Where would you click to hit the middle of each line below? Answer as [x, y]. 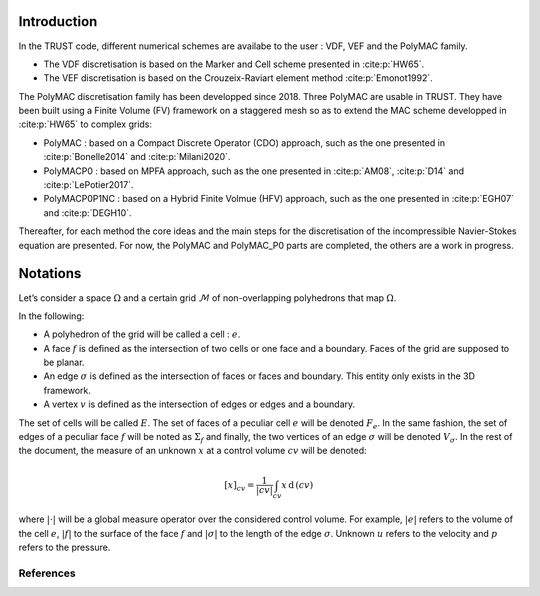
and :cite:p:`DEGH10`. [87, 212]
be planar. [64, 362]
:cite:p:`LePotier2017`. [88, 185]
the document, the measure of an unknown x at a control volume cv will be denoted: [192, 451]
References [47, 573]
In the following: [51, 316]
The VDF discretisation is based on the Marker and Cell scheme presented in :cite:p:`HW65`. [234, 64]
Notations [50, 273]
